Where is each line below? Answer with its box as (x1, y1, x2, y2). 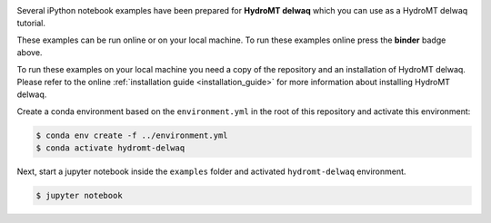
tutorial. (16, 18, 45, 29)
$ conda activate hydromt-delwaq (35, 143, 185, 153)
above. (16, 47, 43, 58)
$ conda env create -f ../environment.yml (35, 130, 228, 141)
